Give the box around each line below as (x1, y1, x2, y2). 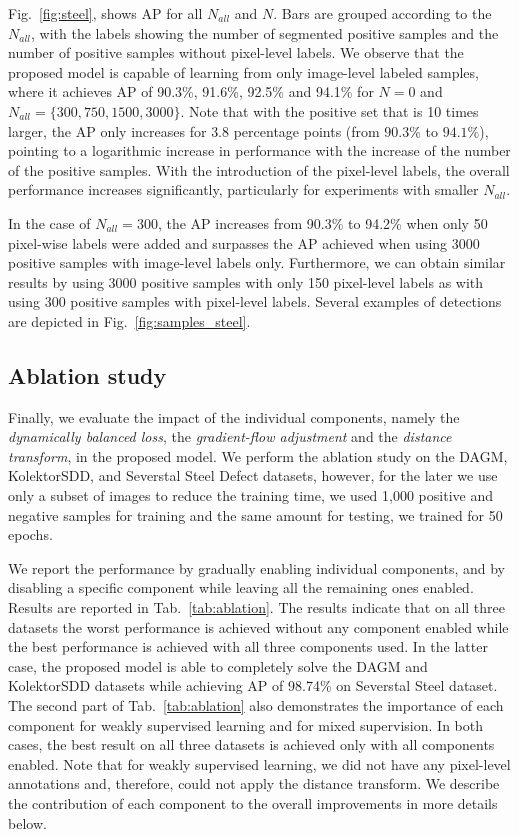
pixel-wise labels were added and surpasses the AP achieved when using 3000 (8, 232, 480, 253)
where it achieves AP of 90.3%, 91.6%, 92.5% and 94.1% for (8, 81, 374, 102)
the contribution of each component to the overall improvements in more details (8, 792, 498, 813)
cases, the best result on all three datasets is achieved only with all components (8, 734, 495, 755)
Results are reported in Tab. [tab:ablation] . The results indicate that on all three (8, 597, 505, 618)
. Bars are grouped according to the (273, 3, 492, 23)
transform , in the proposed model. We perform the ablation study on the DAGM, (8, 445, 508, 466)
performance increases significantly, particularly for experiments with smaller (8, 179, 479, 200)
